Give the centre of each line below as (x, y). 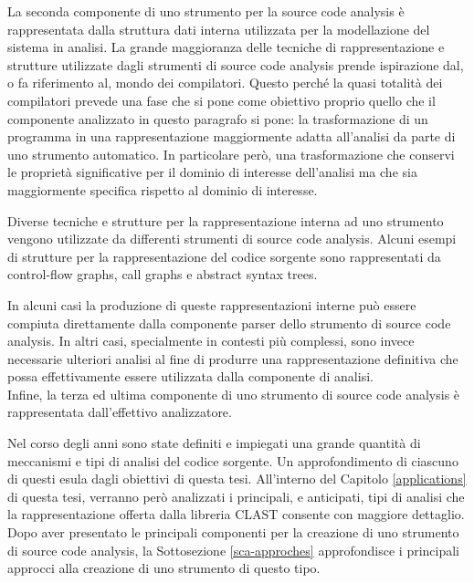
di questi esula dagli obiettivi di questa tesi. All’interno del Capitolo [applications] (237, 479)
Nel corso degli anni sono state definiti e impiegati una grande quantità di (214, 443)
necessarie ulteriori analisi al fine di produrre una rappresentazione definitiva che (233, 358)
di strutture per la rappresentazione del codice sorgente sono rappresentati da (224, 256)
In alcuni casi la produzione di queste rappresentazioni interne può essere (212, 304)
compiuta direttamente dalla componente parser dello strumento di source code (229, 323)
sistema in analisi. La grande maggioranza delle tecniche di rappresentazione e (226, 47)
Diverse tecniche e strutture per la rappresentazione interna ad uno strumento (226, 220)
